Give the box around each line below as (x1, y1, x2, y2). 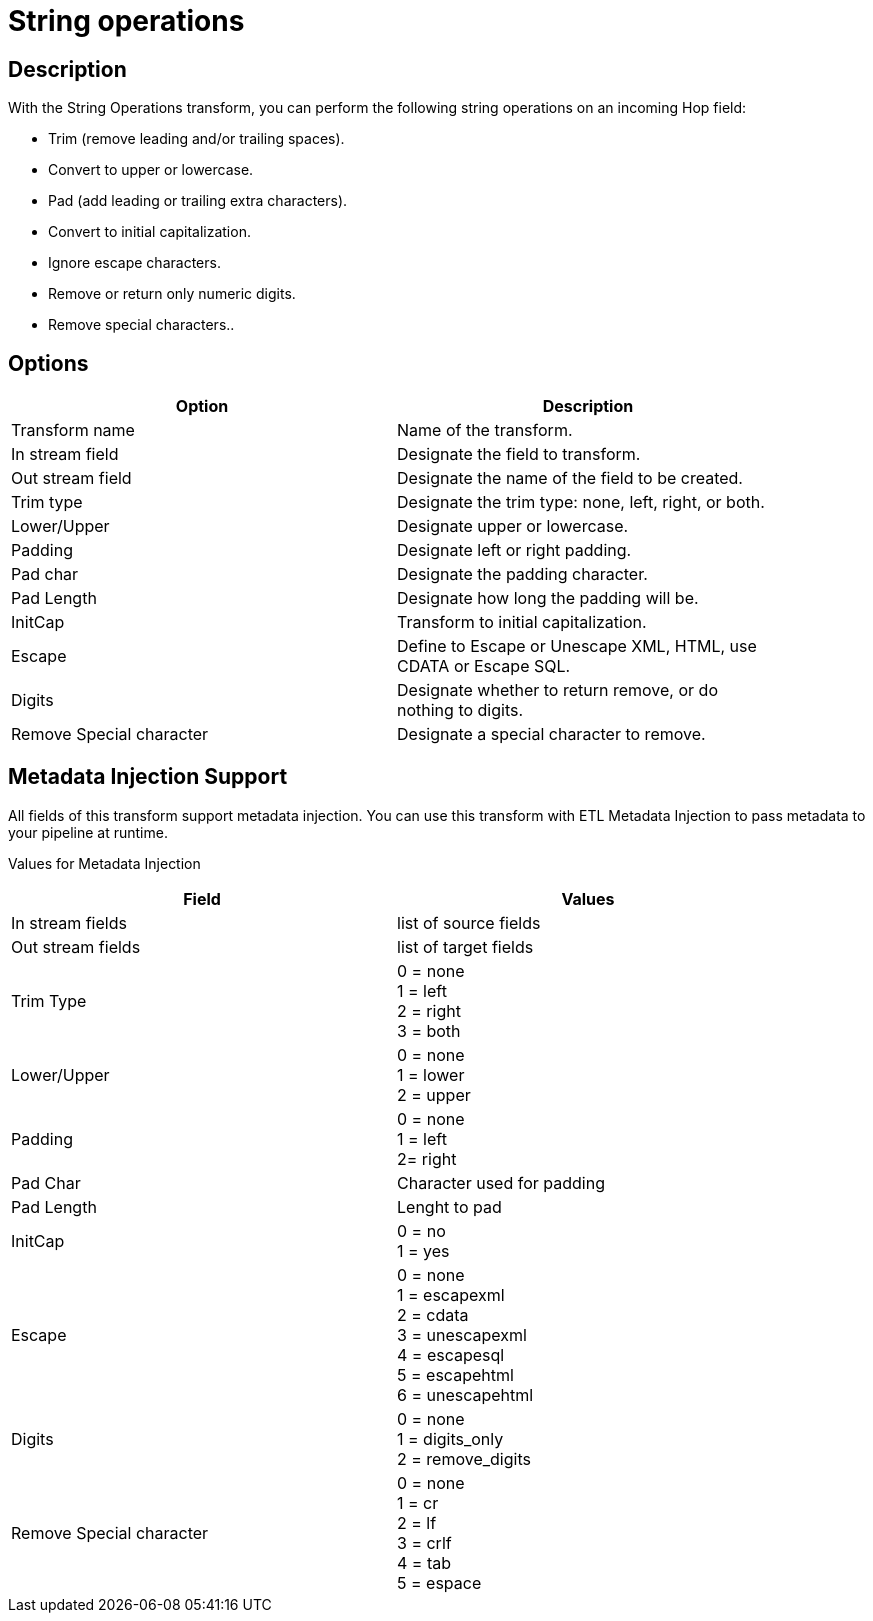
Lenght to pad (397, 1196, 502, 1217)
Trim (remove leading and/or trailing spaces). (48, 130, 345, 148)
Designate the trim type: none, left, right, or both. (397, 492, 765, 513)
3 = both (397, 1020, 461, 1041)
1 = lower (397, 1064, 465, 1085)
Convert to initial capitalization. (48, 223, 251, 241)
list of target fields (397, 936, 534, 957)
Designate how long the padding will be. (397, 588, 699, 609)
